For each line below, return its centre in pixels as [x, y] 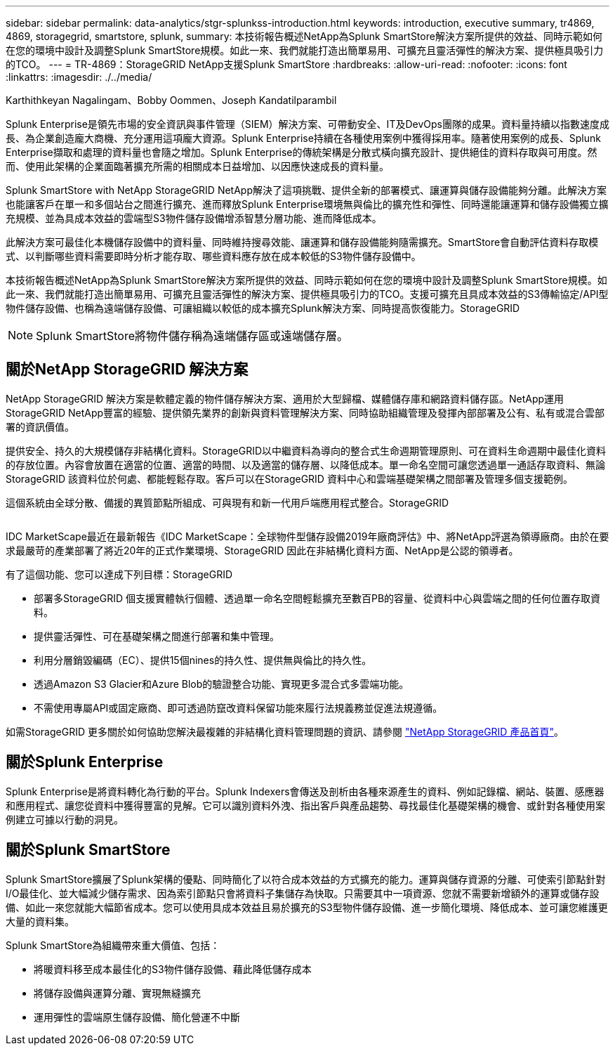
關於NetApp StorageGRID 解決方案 [127, 370]
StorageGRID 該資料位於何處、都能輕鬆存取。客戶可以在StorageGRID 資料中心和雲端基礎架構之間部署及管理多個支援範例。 [289, 478]
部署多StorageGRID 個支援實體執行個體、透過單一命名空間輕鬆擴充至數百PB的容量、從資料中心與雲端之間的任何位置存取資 [317, 598]
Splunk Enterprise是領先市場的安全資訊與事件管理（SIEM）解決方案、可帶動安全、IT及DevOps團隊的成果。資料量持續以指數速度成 [307, 124]
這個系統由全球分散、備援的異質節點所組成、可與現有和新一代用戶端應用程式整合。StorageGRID [227, 502]
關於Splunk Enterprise [85, 762]
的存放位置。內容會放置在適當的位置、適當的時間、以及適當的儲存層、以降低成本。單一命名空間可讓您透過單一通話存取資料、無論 [305, 464]
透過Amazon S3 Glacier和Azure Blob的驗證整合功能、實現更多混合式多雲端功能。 [221, 684]
